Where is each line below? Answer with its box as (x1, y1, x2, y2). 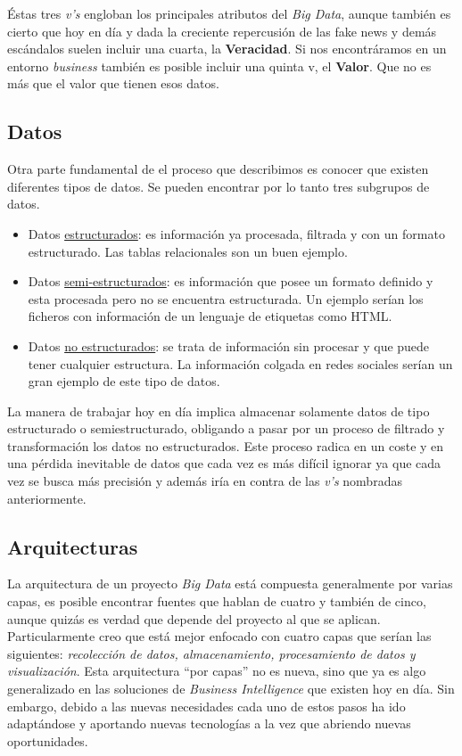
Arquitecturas (7, 532, 138, 560)
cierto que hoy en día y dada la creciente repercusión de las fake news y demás (7, 21, 437, 40)
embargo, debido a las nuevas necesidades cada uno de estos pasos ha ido (7, 696, 406, 715)
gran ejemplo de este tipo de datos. (28, 372, 220, 390)
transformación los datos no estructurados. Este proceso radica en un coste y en (7, 436, 444, 455)
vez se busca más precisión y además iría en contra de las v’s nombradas (7, 472, 402, 490)
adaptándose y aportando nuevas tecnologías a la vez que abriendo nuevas (7, 714, 411, 733)
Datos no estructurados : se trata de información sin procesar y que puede (28, 336, 430, 355)
